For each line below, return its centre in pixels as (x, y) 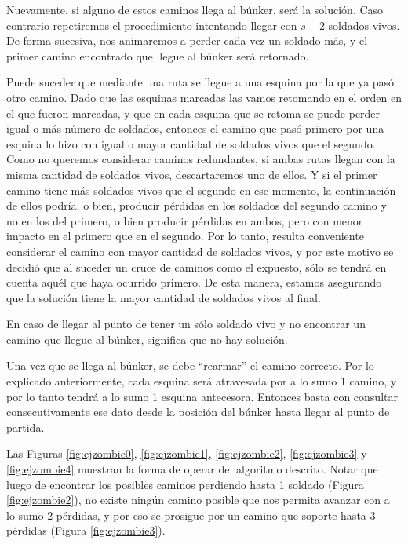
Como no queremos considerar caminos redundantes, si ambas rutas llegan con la (201, 159)
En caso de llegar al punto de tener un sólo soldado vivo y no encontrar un (186, 324)
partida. (25, 427)
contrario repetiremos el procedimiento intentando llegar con (152, 25)
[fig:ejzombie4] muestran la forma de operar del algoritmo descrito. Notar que (192, 469)
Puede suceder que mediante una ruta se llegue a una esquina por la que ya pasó (200, 82)
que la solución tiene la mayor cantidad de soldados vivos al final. (164, 297)
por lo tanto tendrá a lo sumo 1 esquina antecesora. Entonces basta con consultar (202, 396)
